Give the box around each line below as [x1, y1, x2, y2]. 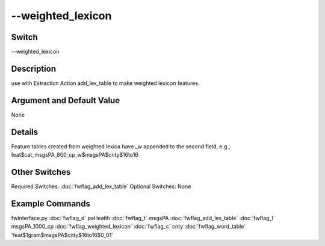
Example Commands [11, 198, 90, 209]
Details [11, 127, 39, 137]
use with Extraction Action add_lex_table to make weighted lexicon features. [11, 79, 200, 87]
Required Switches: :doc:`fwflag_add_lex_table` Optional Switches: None [11, 183, 191, 190]
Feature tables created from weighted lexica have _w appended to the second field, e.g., [11, 142, 231, 150]
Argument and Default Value [11, 95, 120, 106]
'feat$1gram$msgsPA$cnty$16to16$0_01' [11, 231, 114, 238]
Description [11, 63, 57, 74]
